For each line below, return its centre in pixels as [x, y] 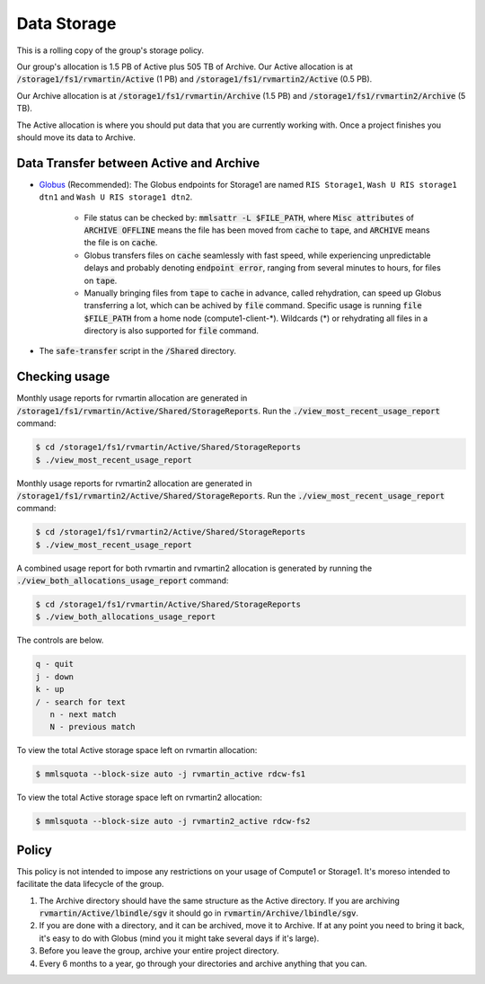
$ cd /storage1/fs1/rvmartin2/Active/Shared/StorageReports [171, 532]
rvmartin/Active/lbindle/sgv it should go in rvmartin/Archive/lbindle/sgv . [199, 913]
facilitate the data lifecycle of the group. [90, 884]
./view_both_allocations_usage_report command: [123, 581]
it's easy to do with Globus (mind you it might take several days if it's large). [179, 938]
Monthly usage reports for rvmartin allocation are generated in [132, 398]
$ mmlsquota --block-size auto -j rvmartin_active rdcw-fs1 [171, 774]
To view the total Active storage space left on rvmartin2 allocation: [139, 798]
